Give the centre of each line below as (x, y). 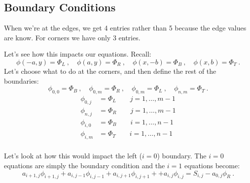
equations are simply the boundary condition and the (85, 165)
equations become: (212, 165)
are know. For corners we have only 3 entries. (72, 37)
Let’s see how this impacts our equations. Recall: (78, 54)
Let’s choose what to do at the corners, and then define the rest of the (110, 71)
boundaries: (21, 80)
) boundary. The (182, 156)
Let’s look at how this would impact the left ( (73, 156)
